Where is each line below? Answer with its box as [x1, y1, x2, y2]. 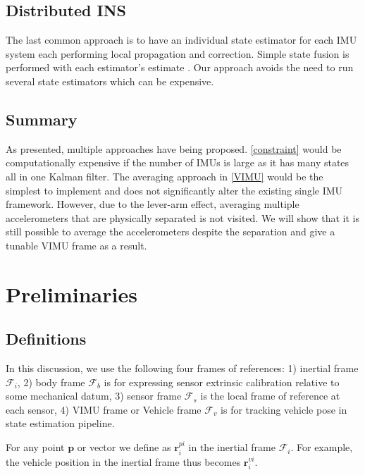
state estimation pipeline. [6, 416, 115, 431]
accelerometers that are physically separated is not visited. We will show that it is [6, 210, 359, 225]
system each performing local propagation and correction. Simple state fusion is [6, 46, 349, 61]
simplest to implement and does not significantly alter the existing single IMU [6, 183, 343, 197]
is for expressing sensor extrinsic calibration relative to [104, 374, 340, 389]
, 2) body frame [17, 374, 85, 389]
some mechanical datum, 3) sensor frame [6, 388, 182, 403]
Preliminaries [6, 279, 137, 308]
